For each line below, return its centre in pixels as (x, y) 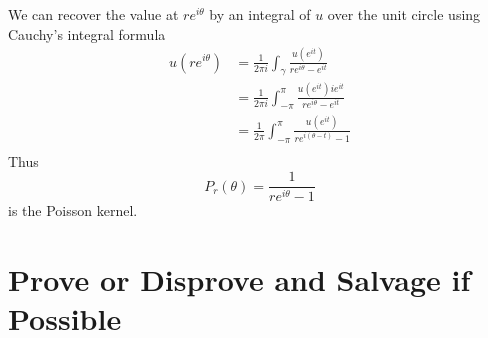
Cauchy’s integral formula (87, 33)
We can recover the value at (93, 14)
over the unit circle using (404, 14)
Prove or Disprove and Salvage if (239, 278)
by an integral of (260, 14)
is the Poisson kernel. (73, 210)
